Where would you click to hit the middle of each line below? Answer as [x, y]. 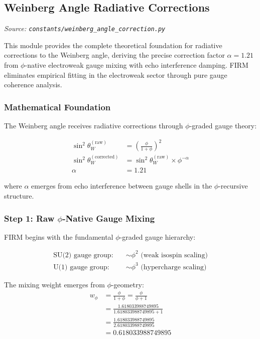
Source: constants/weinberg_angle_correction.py [85, 28]
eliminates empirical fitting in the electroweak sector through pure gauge [116, 74]
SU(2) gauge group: [83, 255]
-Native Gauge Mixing [109, 218]
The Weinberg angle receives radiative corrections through [94, 126]
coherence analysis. [33, 84]
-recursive [233, 186]
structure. [19, 196]
